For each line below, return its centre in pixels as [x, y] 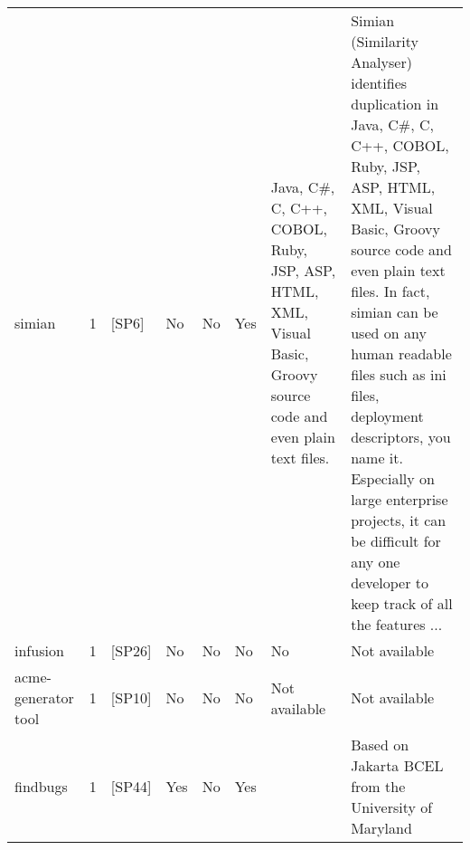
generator [44, 697]
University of [392, 807]
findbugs [41, 786]
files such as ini [399, 374]
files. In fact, [390, 291]
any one [376, 562]
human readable [401, 353]
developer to [390, 583]
